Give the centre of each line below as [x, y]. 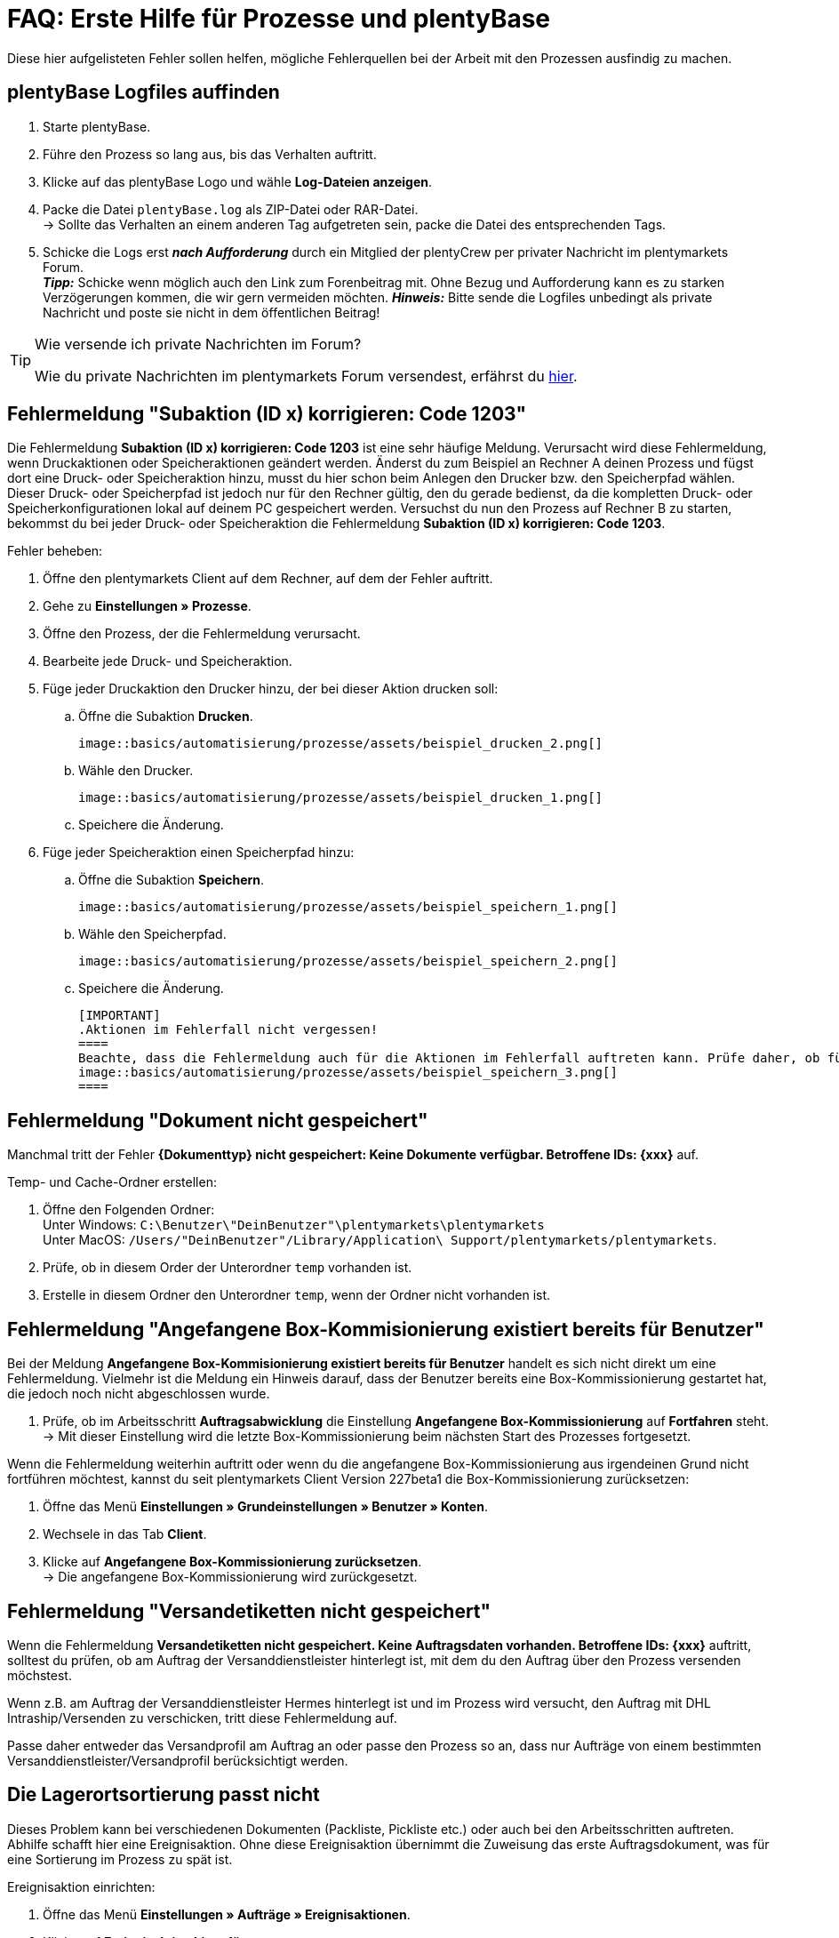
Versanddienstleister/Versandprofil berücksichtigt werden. [178, 1760]
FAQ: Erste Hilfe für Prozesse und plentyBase [279, 19]
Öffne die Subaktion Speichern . [172, 880]
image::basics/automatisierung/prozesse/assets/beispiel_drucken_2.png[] [341, 744]
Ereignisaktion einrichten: [81, 1886]
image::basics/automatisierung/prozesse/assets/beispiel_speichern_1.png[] [348, 907]
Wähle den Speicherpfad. [152, 934]
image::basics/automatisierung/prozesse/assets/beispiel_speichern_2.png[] [348, 961]
